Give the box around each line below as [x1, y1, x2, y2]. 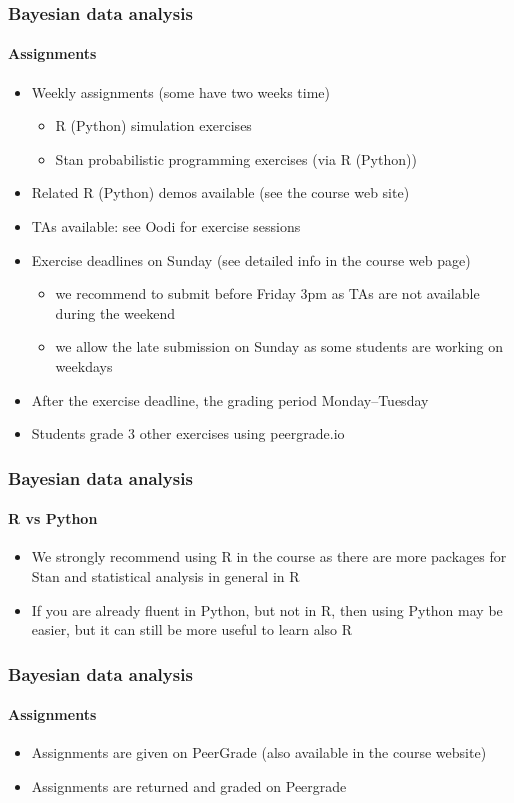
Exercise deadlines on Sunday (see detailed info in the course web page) [31, 249, 471, 270]
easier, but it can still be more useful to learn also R [31, 619, 353, 640]
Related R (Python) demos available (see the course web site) [31, 182, 410, 203]
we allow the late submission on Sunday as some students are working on [55, 336, 504, 357]
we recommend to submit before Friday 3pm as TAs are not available [55, 283, 480, 304]
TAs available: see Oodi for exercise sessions [31, 216, 301, 237]
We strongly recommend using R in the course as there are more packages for [31, 546, 507, 567]
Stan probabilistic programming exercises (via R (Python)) [55, 148, 417, 169]
